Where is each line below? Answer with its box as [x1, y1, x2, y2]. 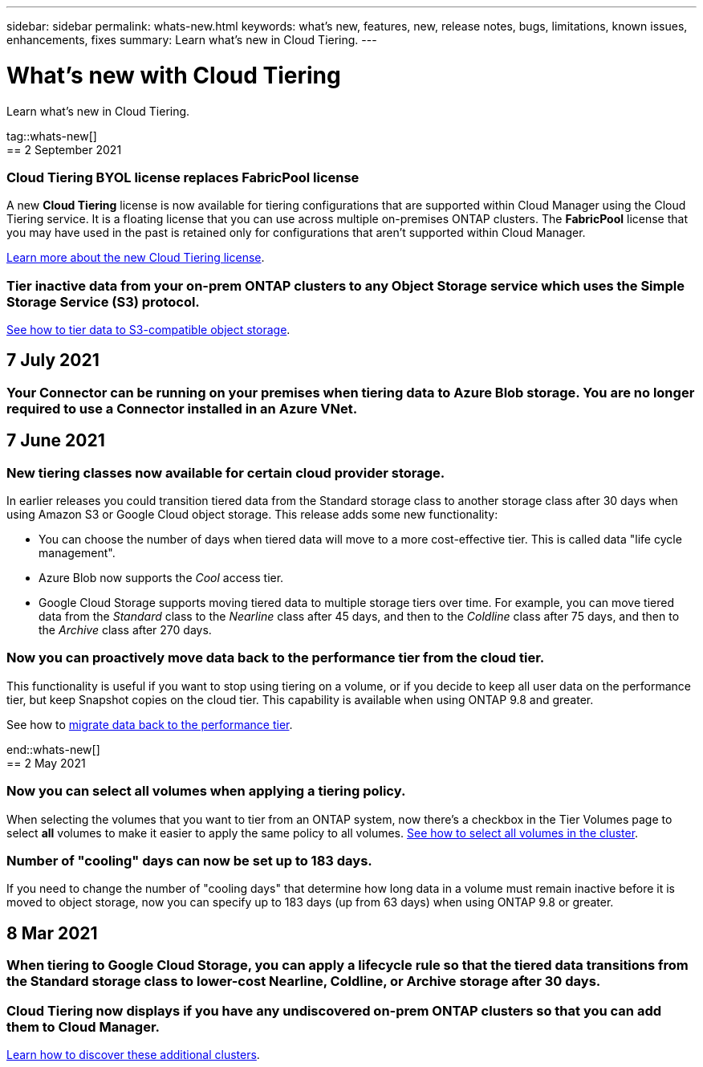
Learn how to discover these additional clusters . [6, 1047, 260, 1061]
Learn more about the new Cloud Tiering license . [6, 250, 265, 265]
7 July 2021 [6, 350, 100, 371]
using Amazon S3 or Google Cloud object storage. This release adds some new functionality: [6, 507, 498, 522]
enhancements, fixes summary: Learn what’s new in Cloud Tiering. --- [6, 33, 377, 47]
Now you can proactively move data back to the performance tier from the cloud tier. [6, 650, 545, 666]
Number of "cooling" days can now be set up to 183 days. [6, 852, 372, 869]
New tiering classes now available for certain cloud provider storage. [6, 464, 445, 481]
